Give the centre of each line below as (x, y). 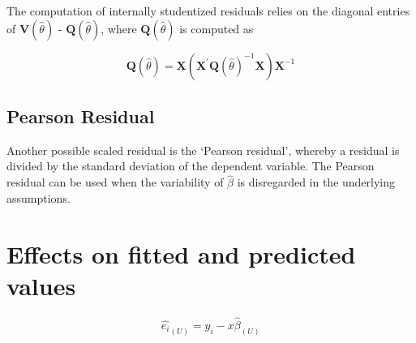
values (41, 285)
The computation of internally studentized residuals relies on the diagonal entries (208, 11)
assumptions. (39, 197)
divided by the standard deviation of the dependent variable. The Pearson (191, 166)
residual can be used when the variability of (115, 182)
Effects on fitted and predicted (181, 253)
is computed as (217, 28)
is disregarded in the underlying (316, 182)
